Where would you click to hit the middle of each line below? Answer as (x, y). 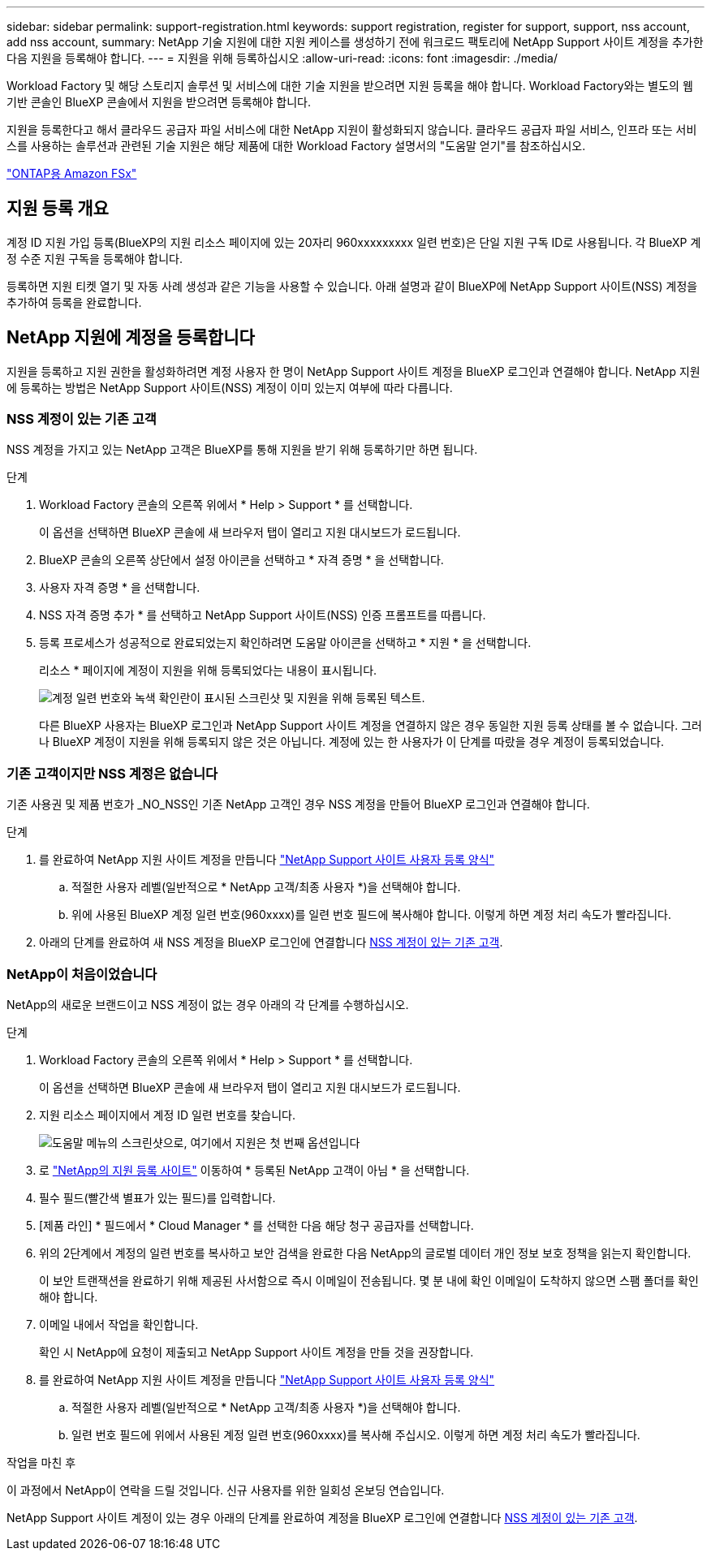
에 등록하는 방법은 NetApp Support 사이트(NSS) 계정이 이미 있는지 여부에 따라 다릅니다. (230, 387)
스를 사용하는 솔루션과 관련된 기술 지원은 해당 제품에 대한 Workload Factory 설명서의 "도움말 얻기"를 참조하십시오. (296, 146)
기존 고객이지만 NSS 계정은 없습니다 (112, 773)
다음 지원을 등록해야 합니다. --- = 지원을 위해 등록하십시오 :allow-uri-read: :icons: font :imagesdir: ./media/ (282, 58)
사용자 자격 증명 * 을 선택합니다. (120, 588)
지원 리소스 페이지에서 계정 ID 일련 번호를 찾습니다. (167, 1115)
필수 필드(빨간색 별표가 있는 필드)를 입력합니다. (157, 1197)
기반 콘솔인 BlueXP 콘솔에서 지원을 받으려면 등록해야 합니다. (159, 102)
